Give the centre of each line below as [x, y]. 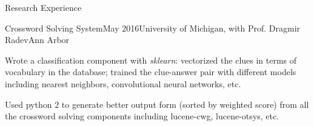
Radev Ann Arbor [37, 40]
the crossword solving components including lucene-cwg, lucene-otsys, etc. [142, 116]
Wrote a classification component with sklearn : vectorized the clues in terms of [151, 60]
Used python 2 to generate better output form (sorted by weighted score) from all [157, 104]
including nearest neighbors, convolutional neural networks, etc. [123, 83]
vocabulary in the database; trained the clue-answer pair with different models [151, 72]
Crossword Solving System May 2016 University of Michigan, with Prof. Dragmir [153, 28]
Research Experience [43, 7]
